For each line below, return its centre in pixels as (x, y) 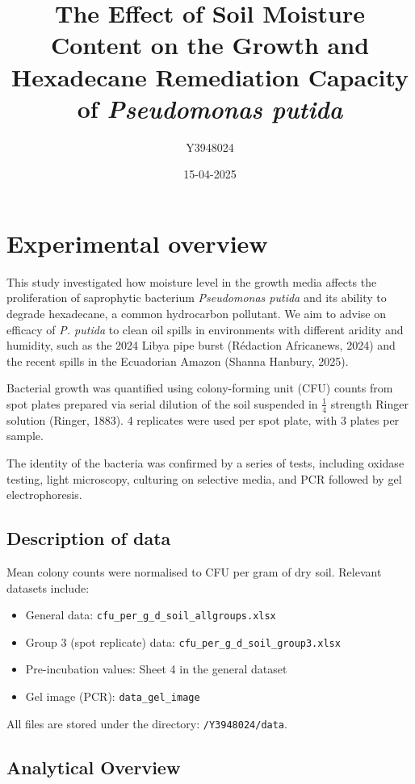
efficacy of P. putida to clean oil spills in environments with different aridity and (205, 329)
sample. (25, 436)
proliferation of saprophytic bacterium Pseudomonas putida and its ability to (197, 298)
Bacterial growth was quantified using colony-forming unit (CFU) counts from (200, 388)
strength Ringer (369, 403)
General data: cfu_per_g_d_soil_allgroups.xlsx (151, 615)
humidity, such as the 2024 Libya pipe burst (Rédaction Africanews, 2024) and (201, 345)
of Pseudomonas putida (210, 108)
